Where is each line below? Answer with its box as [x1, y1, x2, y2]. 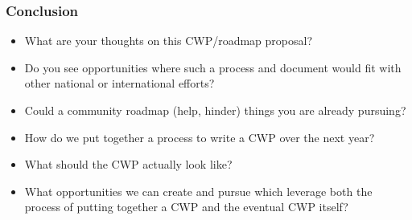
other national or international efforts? [24, 75, 215, 92]
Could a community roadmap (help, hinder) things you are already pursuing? [24, 102, 406, 118]
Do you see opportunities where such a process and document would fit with [24, 59, 402, 75]
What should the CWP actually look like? [24, 156, 233, 173]
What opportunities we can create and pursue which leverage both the [24, 182, 373, 199]
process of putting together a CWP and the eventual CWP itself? [24, 198, 348, 215]
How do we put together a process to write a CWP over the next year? [24, 128, 375, 145]
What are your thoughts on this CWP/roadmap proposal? [24, 32, 313, 49]
